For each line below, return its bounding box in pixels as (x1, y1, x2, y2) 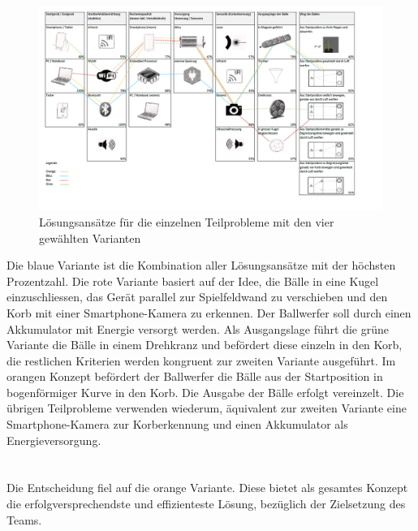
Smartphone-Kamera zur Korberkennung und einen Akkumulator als (6, 416, 348, 433)
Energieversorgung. (6, 431, 101, 448)
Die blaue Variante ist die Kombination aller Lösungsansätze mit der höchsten (6, 257, 396, 274)
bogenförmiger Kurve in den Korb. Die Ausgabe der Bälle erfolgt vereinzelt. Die (6, 383, 404, 400)
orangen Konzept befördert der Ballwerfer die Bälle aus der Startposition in (6, 368, 383, 385)
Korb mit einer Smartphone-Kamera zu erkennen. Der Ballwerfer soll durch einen (6, 304, 412, 321)
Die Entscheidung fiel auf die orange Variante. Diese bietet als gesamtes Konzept (6, 479, 408, 496)
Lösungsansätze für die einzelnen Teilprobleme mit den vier (39, 213, 334, 230)
